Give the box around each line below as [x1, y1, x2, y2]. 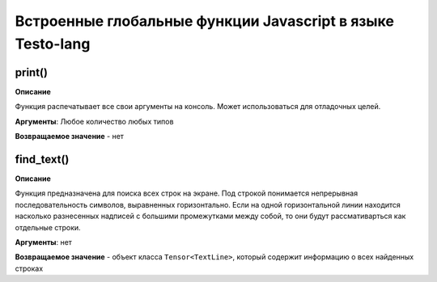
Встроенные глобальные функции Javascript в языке [15, 12, 394, 30]
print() [15, 65, 49, 79]
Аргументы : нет [15, 237, 73, 246]
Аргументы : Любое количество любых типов [15, 116, 174, 126]
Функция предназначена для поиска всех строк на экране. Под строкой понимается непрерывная [15, 188, 359, 198]
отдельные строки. [15, 222, 81, 232]
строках [15, 263, 44, 273]
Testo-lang [15, 35, 91, 53]
